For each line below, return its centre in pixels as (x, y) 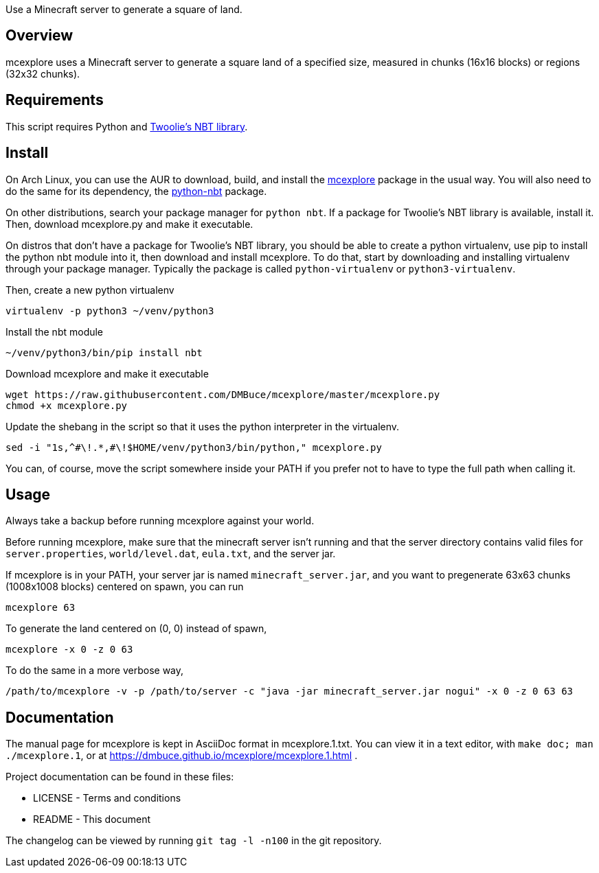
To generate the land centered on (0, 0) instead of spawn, (136, 629)
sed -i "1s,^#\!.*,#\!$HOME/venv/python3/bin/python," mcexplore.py (194, 447)
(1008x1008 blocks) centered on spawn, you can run (125, 587)
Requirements (55, 100)
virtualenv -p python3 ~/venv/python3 (110, 311)
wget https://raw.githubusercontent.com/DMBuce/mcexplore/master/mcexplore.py (223, 394)
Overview (39, 36)
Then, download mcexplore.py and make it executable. (129, 224)
